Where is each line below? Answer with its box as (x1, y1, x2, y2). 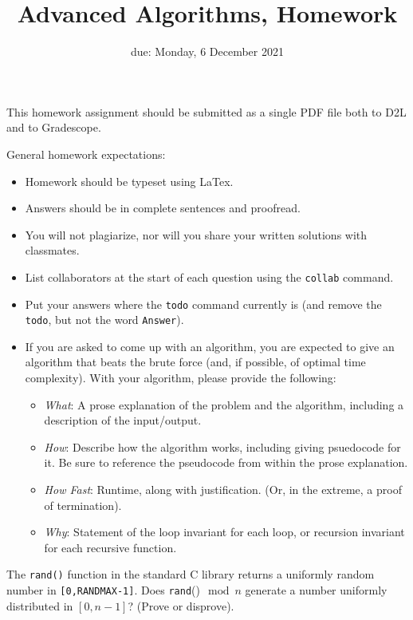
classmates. (25, 242, 80, 259)
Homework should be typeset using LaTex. (25, 172, 234, 189)
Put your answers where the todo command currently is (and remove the (25, 295, 382, 312)
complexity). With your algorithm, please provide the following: (25, 369, 336, 386)
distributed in (6, 597, 73, 614)
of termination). (44, 496, 122, 513)
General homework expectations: (6, 145, 166, 162)
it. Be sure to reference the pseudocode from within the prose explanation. (44, 454, 408, 471)
